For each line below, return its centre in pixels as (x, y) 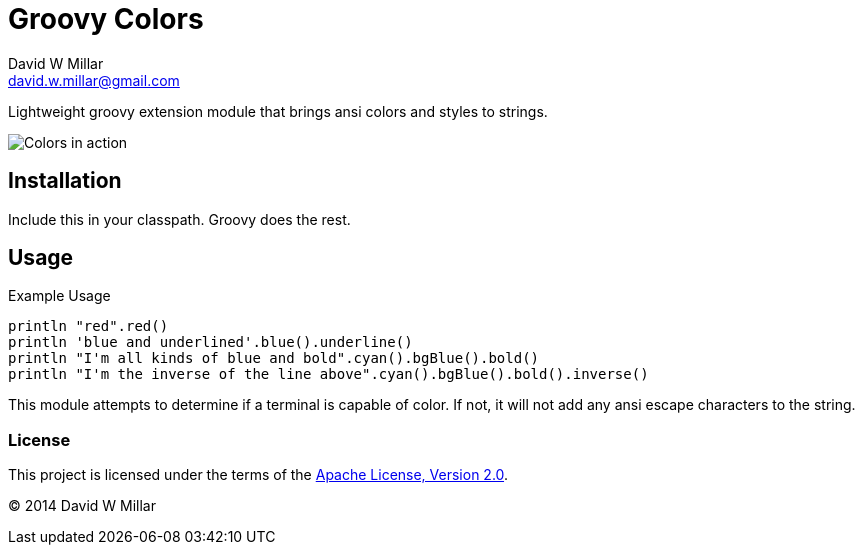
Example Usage (59, 296)
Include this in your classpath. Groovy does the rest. (179, 219)
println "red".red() (88, 326)
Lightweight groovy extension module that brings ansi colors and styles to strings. (278, 111)
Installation (65, 181)
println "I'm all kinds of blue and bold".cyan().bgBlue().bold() (274, 358)
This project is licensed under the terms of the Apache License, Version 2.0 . (258, 475)
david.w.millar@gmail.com (94, 80)
